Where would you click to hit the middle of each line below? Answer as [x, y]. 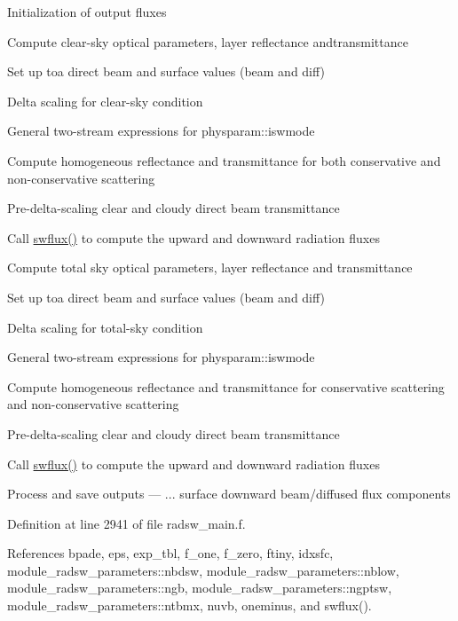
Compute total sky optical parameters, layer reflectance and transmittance [210, 267]
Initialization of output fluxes [87, 12]
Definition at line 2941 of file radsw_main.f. [126, 523]
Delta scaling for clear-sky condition [105, 101]
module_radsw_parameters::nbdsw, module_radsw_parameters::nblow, [203, 570]
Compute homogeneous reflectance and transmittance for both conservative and [224, 160]
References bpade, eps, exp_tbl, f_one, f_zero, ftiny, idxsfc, [170, 553]
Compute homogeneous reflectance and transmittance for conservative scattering [226, 386]
